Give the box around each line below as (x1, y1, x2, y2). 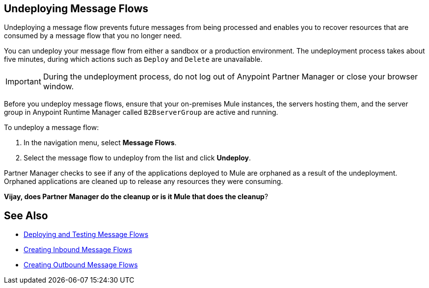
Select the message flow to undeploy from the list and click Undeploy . (24, 154, 251, 162)
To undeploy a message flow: (4, 123, 99, 132)
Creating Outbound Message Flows (24, 261, 138, 269)
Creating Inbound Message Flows (24, 245, 133, 254)
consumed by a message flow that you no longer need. (4, 31, 182, 40)
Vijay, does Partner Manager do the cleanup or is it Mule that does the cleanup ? (4, 192, 268, 201)
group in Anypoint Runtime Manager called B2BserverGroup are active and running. (4, 108, 278, 117)
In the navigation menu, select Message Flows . (24, 138, 177, 147)
